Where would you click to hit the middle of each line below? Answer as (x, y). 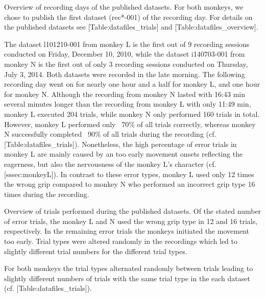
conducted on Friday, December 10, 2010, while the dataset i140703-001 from (125, 54)
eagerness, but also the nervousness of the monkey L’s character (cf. (110, 164)
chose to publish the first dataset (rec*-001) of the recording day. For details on (128, 17)
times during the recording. (47, 194)
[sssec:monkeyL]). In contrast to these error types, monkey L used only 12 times (129, 174)
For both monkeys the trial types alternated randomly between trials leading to (129, 268)
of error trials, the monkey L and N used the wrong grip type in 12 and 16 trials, (131, 221)
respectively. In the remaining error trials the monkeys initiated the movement (127, 231)
